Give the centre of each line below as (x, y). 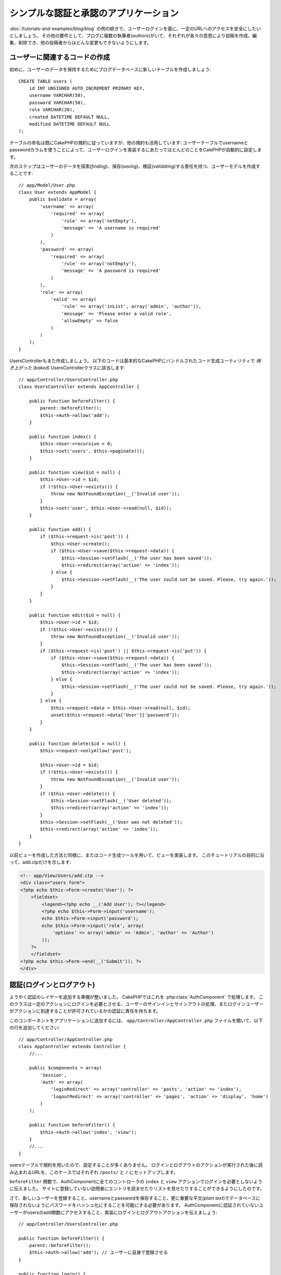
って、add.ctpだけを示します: (40, 862)
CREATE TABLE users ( (45, 81)
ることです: (21, 173)
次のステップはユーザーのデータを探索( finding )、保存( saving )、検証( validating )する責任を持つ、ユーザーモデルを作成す (135, 166)
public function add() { (60, 530)
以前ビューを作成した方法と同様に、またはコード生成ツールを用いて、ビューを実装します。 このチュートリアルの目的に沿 (137, 855)
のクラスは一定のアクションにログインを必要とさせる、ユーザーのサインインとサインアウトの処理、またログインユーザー (136, 1004)
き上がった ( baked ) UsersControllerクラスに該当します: (67, 368)
